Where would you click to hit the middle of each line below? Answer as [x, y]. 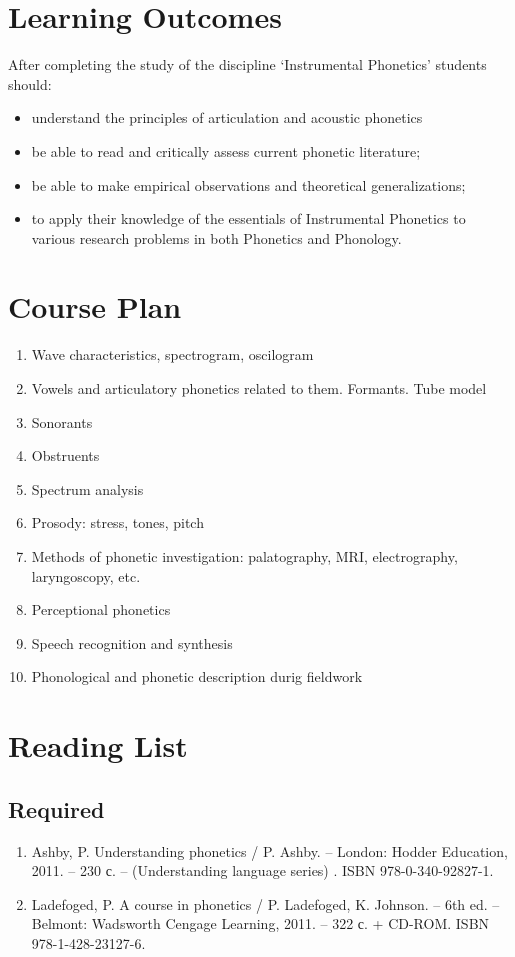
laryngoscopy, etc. [86, 575]
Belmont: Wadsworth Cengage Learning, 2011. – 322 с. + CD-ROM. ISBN [260, 923]
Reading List [98, 745]
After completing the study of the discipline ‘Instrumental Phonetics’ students [247, 64]
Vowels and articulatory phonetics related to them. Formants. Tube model [259, 388]
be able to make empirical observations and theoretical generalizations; [248, 184]
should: [30, 83]
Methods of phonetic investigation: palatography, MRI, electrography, [244, 555]
